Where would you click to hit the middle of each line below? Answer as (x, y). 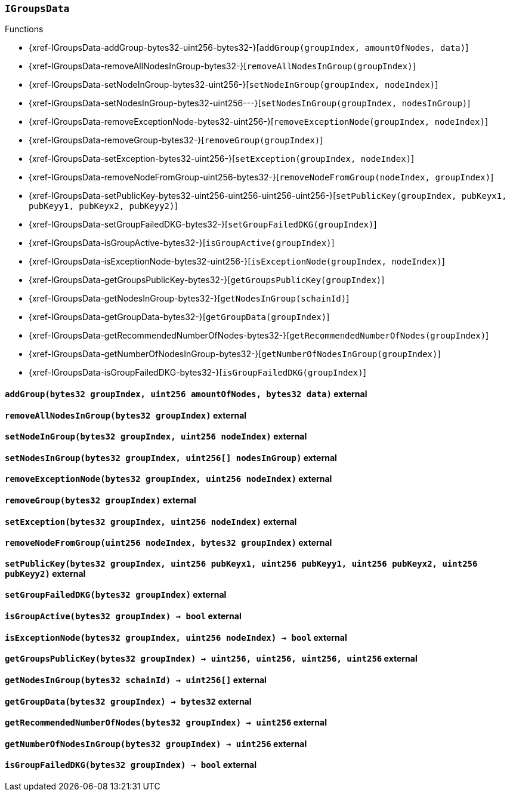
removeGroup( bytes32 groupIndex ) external (101, 500)
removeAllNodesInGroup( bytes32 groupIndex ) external (126, 415)
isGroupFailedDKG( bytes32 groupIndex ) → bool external (131, 765)
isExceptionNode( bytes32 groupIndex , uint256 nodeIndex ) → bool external (176, 637)
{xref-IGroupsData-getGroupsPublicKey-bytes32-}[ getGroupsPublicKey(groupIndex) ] (207, 280)
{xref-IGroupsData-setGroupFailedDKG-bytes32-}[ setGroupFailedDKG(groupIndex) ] (203, 225)
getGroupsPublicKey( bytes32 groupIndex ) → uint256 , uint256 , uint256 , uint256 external (211, 659)
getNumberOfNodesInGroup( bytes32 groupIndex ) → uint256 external (156, 743)
